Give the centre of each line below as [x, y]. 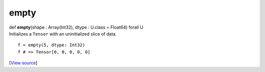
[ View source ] [23, 63]
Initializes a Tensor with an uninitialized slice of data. [63, 34]
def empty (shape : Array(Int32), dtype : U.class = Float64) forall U [76, 27]
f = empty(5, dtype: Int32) [52, 45]
